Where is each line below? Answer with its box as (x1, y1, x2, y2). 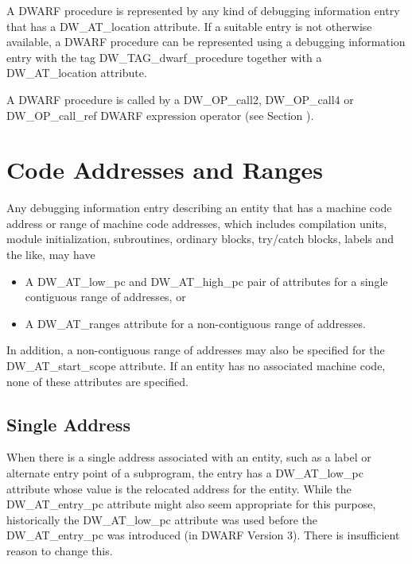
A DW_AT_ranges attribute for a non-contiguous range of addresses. (25, 315, 366, 331)
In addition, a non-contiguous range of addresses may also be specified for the (6, 342, 385, 358)
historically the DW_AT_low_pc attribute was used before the (6, 511, 317, 527)
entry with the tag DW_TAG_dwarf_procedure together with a (6, 48, 322, 65)
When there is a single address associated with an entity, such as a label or (6, 449, 371, 465)
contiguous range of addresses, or (25, 288, 186, 305)
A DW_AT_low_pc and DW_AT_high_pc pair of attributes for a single (25, 272, 388, 289)
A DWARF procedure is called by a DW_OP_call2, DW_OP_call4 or (6, 91, 354, 107)
